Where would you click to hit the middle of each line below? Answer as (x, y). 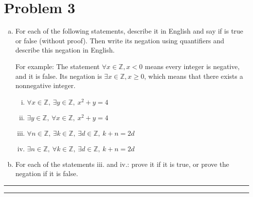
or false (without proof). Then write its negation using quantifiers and (120, 40)
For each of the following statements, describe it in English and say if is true (129, 31)
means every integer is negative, (192, 66)
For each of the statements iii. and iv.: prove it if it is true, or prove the (122, 164)
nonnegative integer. (45, 85)
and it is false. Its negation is (59, 76)
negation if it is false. (47, 173)
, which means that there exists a (194, 76)
